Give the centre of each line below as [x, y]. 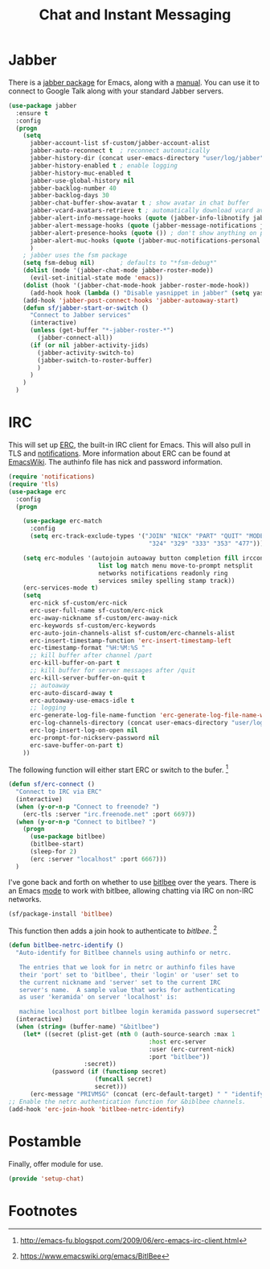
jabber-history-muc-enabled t [80, 173]
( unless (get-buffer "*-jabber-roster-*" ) [102, 331]
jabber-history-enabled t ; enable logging [104, 165]
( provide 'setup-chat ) [46, 1178]
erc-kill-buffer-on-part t [75, 663]
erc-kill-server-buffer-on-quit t [88, 678]
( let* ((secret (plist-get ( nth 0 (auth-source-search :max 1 [129, 1034]
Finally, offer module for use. [56, 1164]
